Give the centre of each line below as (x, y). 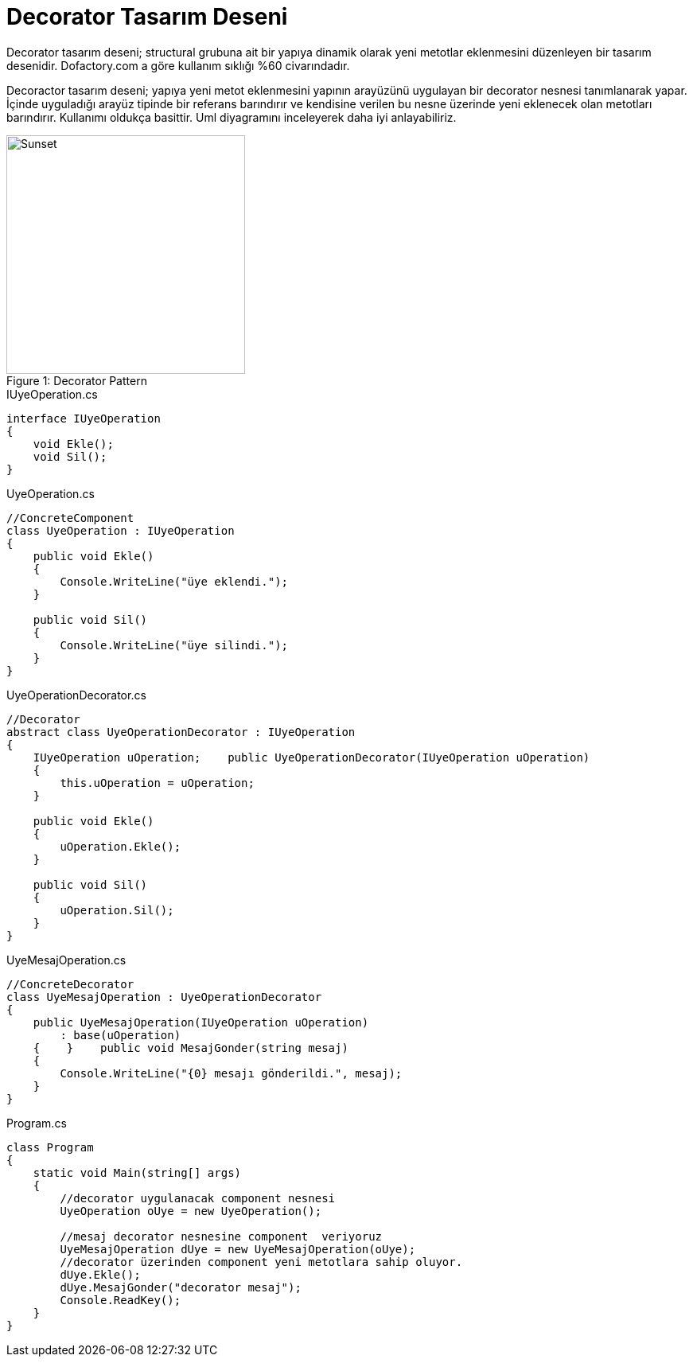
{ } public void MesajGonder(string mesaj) (191, 1048)
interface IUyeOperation (84, 418)
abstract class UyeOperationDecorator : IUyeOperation (181, 732)
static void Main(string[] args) (137, 1172)
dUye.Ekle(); (100, 1274)
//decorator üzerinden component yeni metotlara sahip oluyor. (261, 1262)
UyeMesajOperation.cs (66, 960)
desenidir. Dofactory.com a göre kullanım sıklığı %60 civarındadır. (178, 65)
